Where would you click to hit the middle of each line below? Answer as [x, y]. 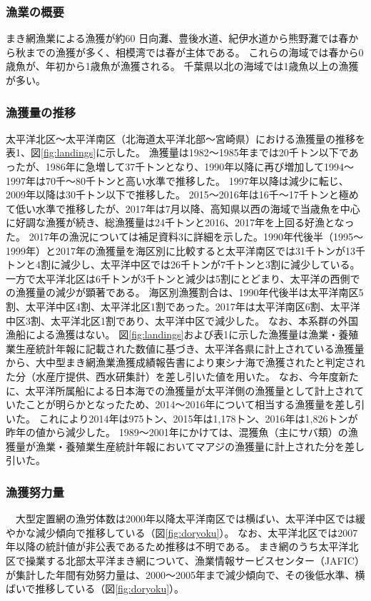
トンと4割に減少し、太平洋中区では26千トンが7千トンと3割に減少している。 [183, 264]
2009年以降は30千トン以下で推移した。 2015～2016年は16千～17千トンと [172, 195]
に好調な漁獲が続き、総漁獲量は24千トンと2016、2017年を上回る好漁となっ [180, 222]
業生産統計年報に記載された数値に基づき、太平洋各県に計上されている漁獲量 [185, 348]
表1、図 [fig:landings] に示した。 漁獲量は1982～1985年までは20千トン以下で [177, 152]
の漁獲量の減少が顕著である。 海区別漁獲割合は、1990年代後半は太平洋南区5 [185, 292]
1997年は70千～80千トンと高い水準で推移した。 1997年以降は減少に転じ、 [177, 180]
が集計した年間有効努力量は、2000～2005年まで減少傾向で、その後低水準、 [181, 574]
